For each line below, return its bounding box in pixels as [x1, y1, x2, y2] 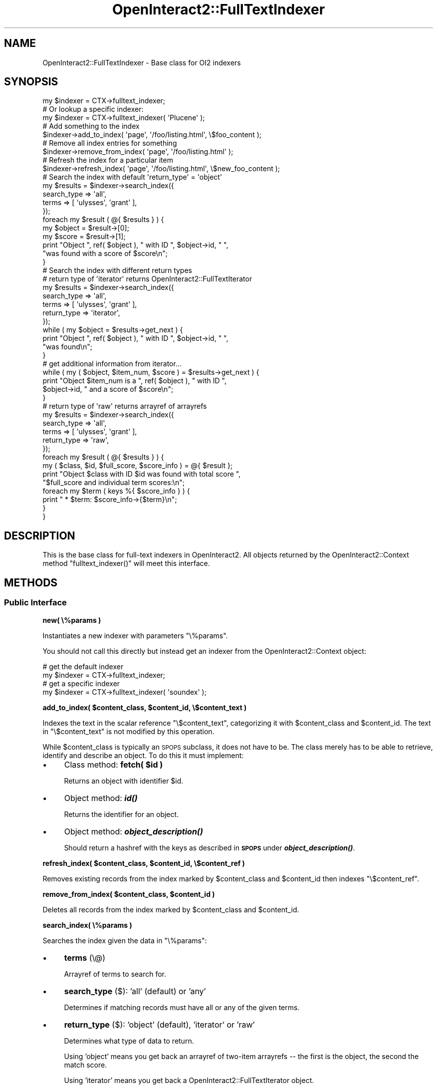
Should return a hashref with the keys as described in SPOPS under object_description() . [64, 843, 355, 852]
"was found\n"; [42, 342, 92, 351]
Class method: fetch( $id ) [64, 759, 163, 770]
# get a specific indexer [42, 679, 120, 688]
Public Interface [4, 597, 67, 608]
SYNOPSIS [4, 75, 58, 88]
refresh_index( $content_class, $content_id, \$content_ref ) [42, 858, 245, 867]
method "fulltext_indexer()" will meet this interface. [42, 559, 210, 568]
